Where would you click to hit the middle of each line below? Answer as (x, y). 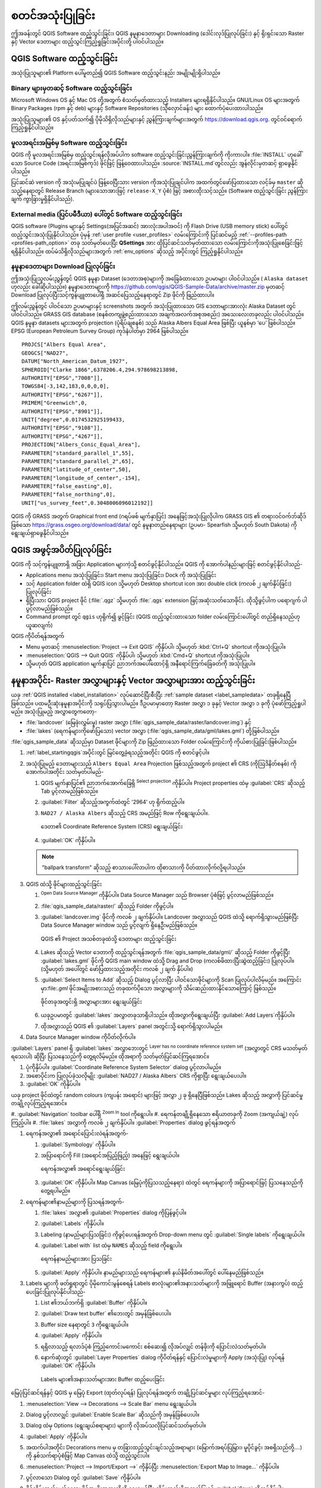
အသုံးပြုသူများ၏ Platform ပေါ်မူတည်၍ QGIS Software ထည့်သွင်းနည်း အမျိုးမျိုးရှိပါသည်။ (116, 73)
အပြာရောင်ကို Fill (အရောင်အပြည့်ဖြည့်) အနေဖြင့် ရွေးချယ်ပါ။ (110, 1155)
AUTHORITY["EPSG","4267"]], (62, 436)
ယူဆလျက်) (39, 625)
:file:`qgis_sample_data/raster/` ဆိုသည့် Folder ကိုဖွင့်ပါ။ (107, 906)
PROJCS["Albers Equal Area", (64, 345)
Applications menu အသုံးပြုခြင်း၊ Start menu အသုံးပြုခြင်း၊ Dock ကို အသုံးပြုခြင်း (121, 575)
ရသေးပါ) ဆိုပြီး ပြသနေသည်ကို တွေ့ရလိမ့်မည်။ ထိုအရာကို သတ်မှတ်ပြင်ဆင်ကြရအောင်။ (110, 1056)
